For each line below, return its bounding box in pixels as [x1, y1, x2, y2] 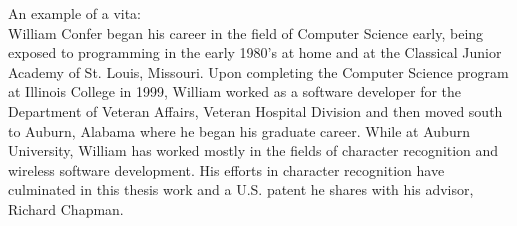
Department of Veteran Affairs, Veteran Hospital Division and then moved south [8, 100, 503, 121]
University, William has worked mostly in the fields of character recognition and [8, 140, 499, 161]
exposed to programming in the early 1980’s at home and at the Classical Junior [8, 42, 502, 63]
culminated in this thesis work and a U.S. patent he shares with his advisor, [8, 179, 474, 200]
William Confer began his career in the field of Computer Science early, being [8, 22, 484, 43]
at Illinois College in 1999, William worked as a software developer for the [8, 81, 462, 102]
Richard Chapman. [8, 198, 124, 219]
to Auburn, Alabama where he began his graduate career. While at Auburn [8, 120, 470, 141]
